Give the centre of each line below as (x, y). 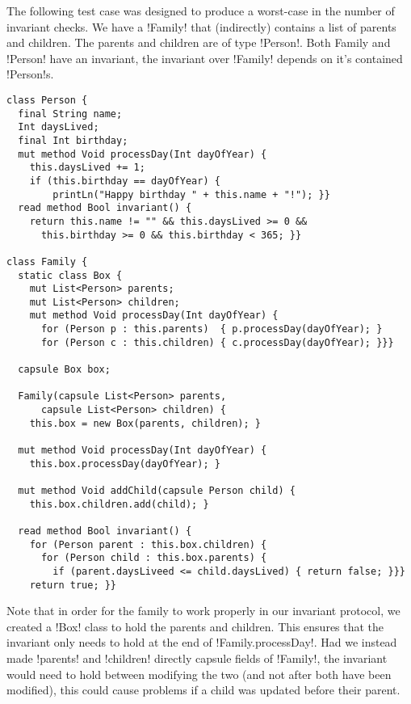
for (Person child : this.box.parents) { (154, 558)
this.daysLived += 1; (87, 168)
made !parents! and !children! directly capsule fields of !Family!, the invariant (197, 658)
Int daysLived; (59, 127)
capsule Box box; (64, 370)
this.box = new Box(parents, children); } (145, 423)
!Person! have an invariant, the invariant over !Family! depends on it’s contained (205, 58)
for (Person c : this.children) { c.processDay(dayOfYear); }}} (217, 342)
